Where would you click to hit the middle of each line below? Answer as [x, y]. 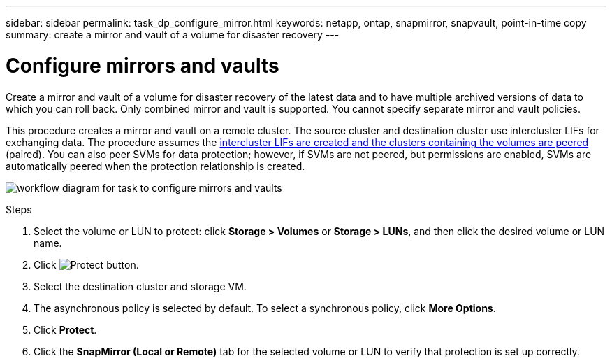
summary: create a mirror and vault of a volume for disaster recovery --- [173, 35]
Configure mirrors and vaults [143, 65]
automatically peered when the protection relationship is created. [155, 166]
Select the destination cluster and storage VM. [140, 286]
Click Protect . [65, 329]
